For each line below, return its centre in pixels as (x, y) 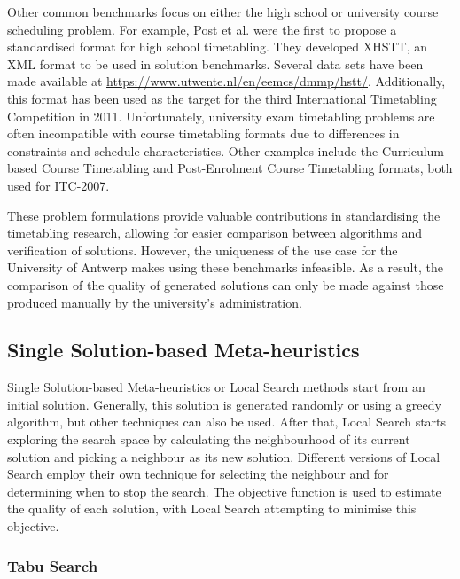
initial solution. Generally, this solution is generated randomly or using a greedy (224, 404)
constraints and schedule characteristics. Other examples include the (193, 150)
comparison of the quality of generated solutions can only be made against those (226, 284)
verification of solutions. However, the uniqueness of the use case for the (203, 250)
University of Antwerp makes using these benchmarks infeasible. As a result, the (225, 267)
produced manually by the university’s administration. (155, 302)
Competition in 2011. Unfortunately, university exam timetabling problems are (221, 116)
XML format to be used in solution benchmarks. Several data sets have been (215, 63)
